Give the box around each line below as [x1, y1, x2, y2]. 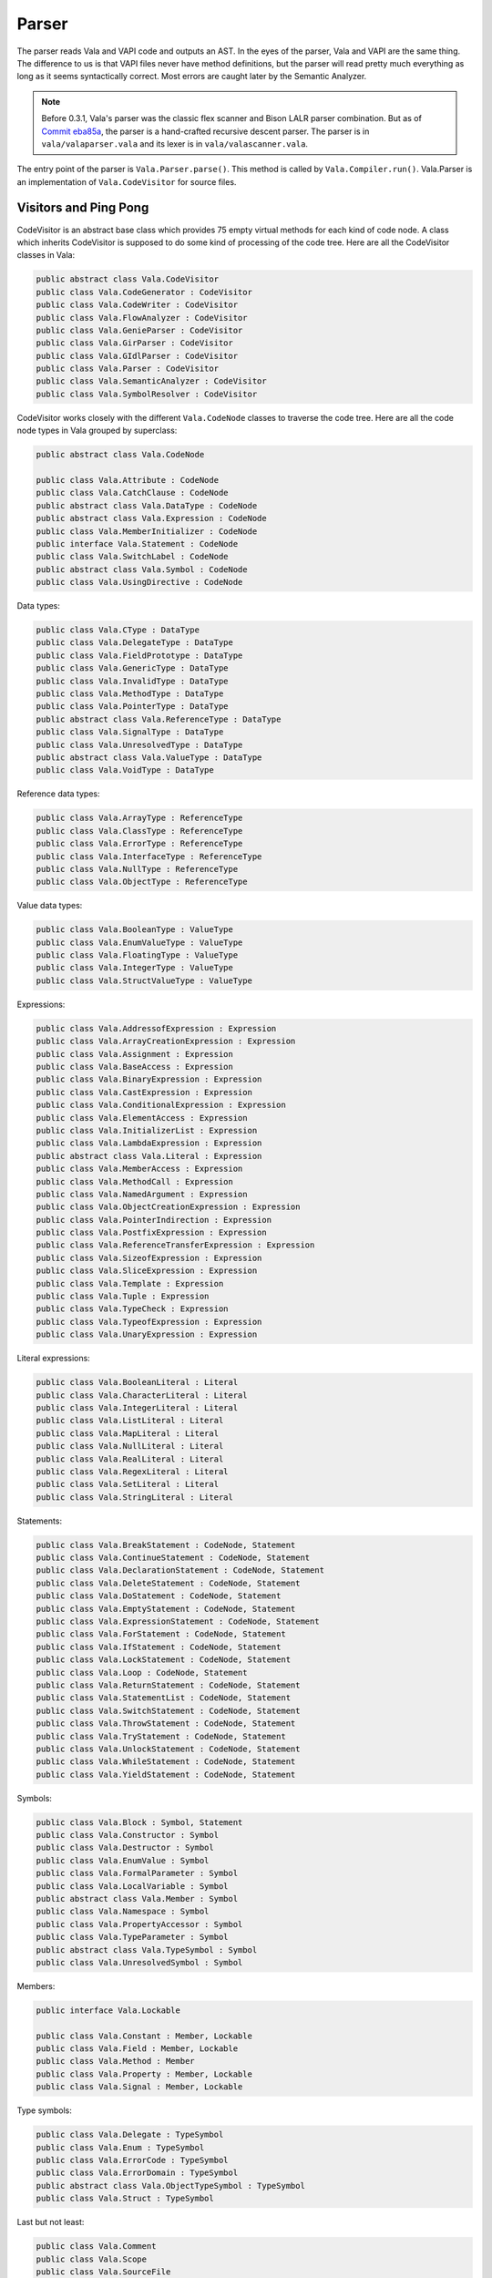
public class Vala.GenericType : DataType [36, 663, 229, 673]
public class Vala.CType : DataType [36, 625, 200, 635]
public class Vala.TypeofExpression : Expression [36, 1317, 262, 1327]
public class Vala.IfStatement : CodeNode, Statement [36, 1641, 282, 1652]
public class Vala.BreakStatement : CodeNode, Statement [36, 1540, 296, 1550]
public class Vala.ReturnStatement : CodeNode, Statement [36, 1679, 301, 1690]
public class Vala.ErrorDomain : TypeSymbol [36, 2168, 239, 2178]
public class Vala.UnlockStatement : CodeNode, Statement [36, 1743, 301, 1754]
